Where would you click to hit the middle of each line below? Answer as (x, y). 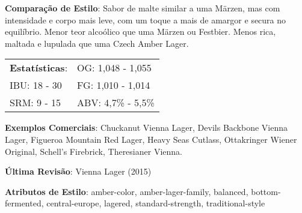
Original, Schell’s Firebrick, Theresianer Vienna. (94, 151)
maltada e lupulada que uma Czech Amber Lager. (97, 43)
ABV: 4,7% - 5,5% (116, 103)
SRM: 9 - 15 (35, 103)
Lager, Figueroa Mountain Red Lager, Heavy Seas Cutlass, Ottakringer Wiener (151, 139)
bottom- (266, 191)
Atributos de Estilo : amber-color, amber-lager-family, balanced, (127, 191)
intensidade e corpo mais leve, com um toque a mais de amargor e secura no (146, 19)
